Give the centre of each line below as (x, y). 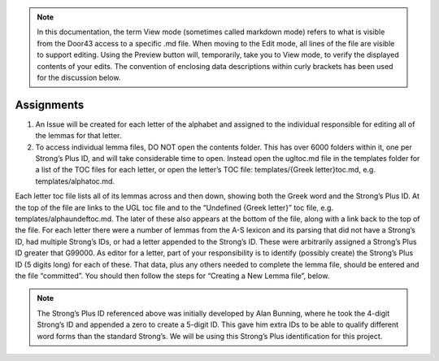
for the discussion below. (79, 77)
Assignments (50, 104)
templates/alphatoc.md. (75, 181)
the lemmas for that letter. (78, 136)
